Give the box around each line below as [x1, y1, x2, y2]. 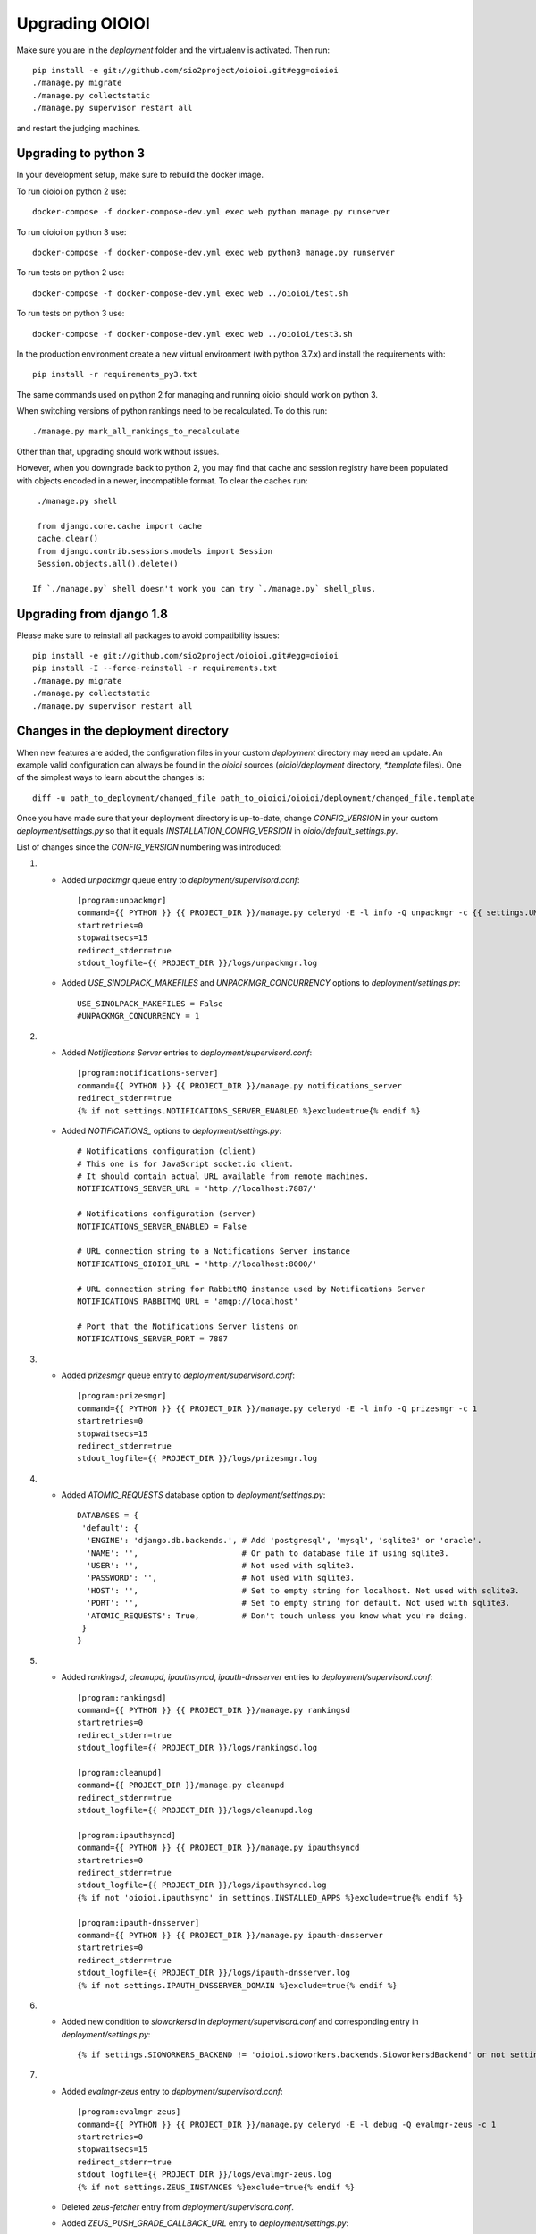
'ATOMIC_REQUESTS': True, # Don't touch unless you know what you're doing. [86, 1610, 468, 1621]
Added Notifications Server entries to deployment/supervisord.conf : [61, 1046, 313, 1058]
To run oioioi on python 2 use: [16, 186, 127, 197]
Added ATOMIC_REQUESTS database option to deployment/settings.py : [61, 1490, 326, 1500]
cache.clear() [37, 533, 99, 544]
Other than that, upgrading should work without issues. [16, 446, 220, 457]
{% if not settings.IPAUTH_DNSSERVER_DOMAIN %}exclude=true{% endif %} [77, 1980, 398, 1990]
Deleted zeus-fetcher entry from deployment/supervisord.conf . [61, 2202, 294, 2212]
